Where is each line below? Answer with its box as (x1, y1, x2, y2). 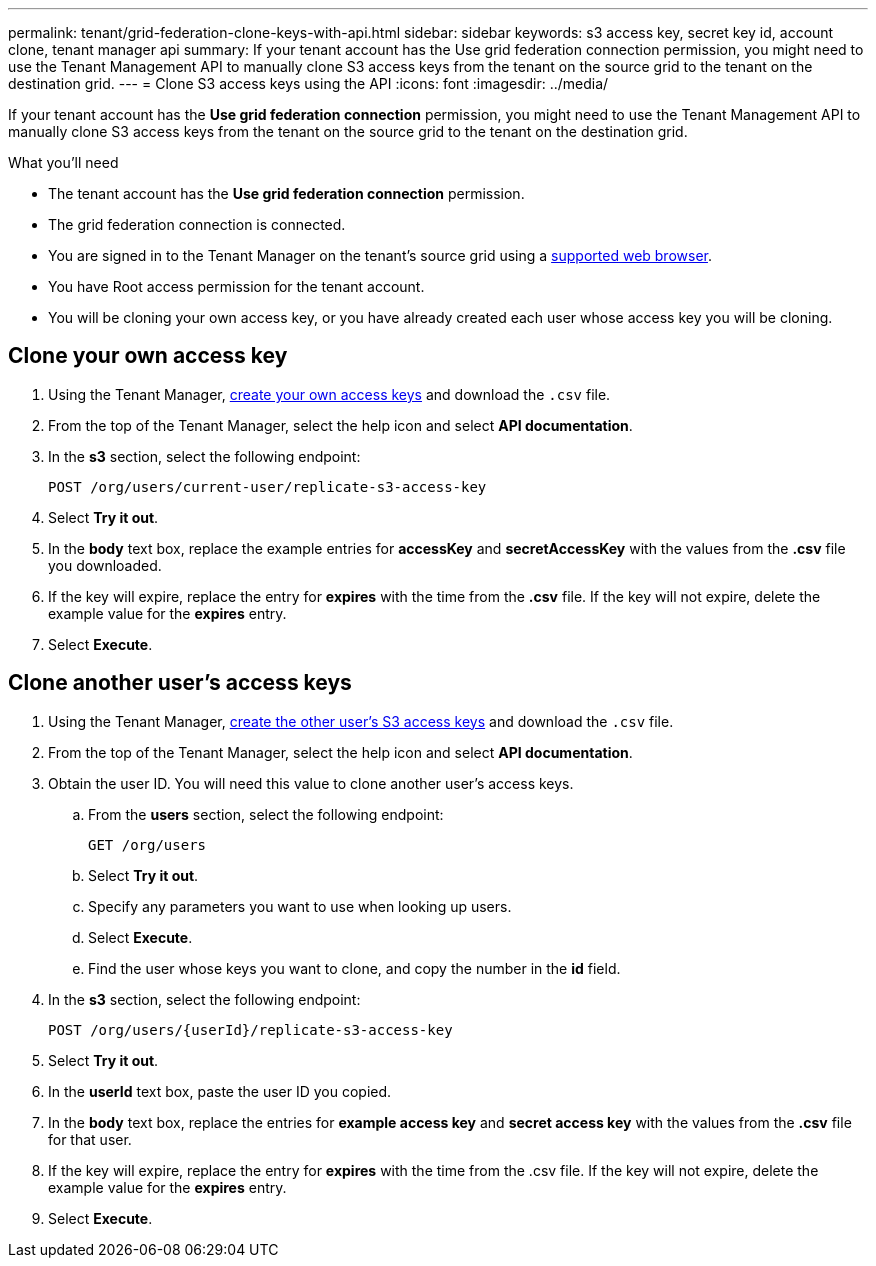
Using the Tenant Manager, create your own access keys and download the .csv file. (48, 385, 611, 403)
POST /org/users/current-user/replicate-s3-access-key (48, 478, 487, 495)
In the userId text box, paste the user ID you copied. (48, 1082, 392, 1100)
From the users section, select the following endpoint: (88, 805, 444, 823)
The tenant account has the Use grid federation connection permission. (48, 185, 525, 202)
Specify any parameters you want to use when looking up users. (88, 897, 512, 915)
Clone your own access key (8, 343, 288, 369)
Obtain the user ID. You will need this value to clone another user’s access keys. (48, 774, 574, 792)
